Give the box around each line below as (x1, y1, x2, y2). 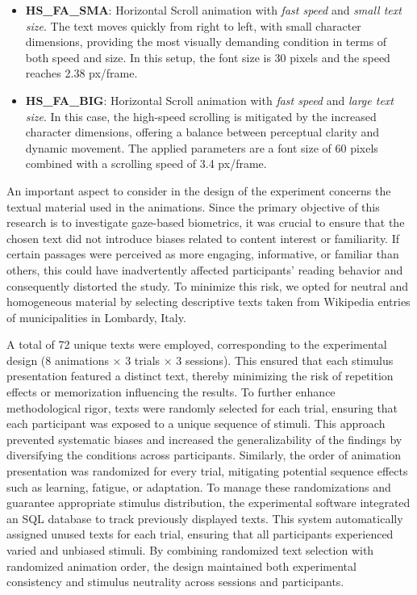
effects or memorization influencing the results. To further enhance (6, 383, 336, 400)
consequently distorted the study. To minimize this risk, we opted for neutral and (6, 277, 408, 294)
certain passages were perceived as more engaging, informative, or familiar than (6, 245, 399, 262)
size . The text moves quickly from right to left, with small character (25, 17, 361, 34)
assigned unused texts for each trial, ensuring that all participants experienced (6, 526, 394, 543)
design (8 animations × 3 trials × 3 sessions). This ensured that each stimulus (6, 351, 394, 368)
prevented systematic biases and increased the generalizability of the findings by (6, 430, 402, 447)
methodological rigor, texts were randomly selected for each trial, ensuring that (6, 399, 398, 416)
